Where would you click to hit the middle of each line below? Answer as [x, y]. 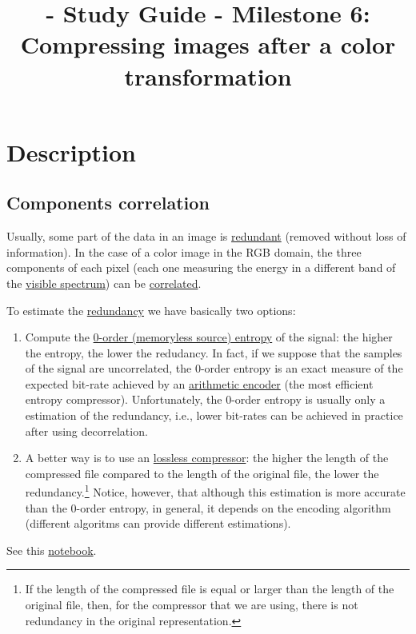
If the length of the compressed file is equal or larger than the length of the [210, 589]
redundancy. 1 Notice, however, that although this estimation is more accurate [215, 491]
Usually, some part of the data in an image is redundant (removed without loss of [206, 236]
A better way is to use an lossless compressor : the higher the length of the [207, 458]
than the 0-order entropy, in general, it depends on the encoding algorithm [208, 507]
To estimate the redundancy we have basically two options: [151, 310]
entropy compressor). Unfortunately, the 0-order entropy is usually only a [205, 399]
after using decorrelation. [86, 431]
